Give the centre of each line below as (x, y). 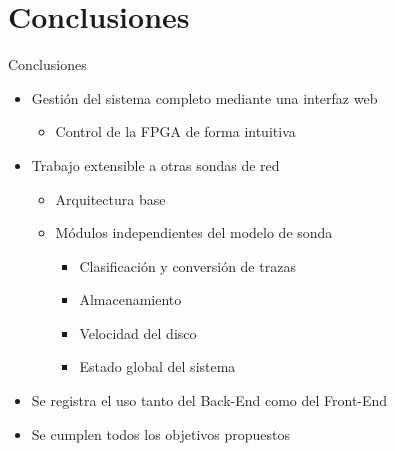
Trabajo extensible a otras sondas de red (155, 164)
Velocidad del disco (138, 332)
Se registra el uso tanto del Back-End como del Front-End (209, 400)
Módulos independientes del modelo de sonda (194, 232)
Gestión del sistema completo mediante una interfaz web (204, 97)
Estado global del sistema (157, 366)
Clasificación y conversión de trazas (187, 265)
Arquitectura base (110, 198)
